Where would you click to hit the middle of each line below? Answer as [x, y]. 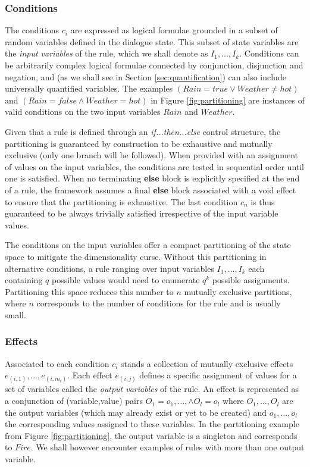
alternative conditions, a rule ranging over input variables [109, 268]
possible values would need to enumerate [126, 280]
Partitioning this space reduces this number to [89, 291]
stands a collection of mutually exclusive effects [207, 363]
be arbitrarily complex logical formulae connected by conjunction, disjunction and [154, 65]
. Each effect [90, 375]
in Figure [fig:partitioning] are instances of [228, 100]
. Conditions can [269, 53]
